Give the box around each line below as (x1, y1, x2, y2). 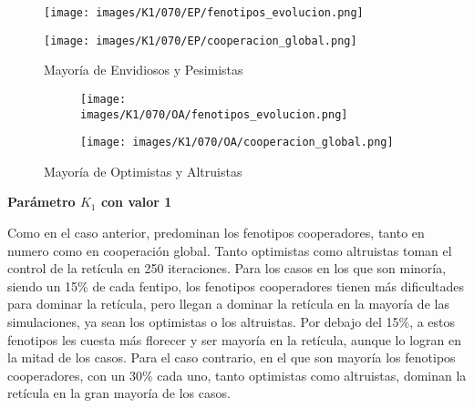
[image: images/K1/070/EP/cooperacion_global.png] (44, 34, 357, 47)
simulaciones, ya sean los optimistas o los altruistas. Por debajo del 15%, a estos (7, 312, 456, 331)
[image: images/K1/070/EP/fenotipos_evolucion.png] (44, 6, 364, 19)
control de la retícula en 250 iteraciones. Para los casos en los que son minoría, (7, 259, 447, 278)
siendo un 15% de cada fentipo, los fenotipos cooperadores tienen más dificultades (7, 276, 465, 295)
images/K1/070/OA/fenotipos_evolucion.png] (80, 107, 348, 121)
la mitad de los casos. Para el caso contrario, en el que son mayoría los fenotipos (7, 348, 456, 367)
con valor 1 (100, 192, 172, 211)
